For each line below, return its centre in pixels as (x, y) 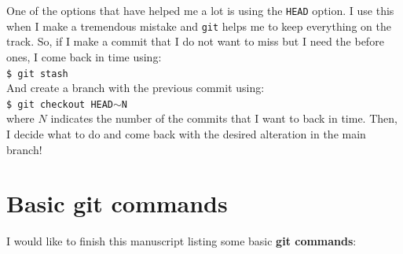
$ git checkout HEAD (60, 104)
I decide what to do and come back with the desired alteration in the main (186, 134)
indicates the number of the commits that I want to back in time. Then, (224, 118)
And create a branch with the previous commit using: (136, 88)
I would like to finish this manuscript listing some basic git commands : (181, 241)
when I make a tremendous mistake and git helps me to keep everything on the (199, 26)
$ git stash (37, 74)
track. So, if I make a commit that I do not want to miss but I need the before (195, 41)
